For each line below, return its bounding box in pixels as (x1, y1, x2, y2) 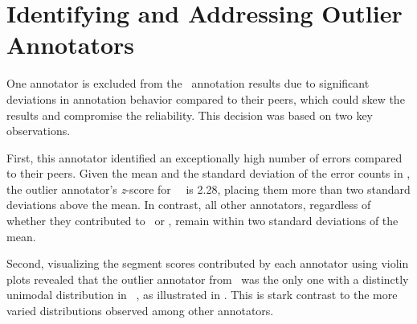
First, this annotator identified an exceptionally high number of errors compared (6, 149, 403, 166)
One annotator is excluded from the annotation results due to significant (6, 75, 370, 92)
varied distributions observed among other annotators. (6, 302, 274, 319)
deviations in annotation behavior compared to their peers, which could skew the (6, 90, 405, 107)
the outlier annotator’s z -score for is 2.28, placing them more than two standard (6, 180, 411, 197)
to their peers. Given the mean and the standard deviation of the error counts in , (6, 165, 411, 182)
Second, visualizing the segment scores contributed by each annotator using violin (6, 255, 409, 272)
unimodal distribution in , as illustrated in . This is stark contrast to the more (6, 286, 398, 303)
